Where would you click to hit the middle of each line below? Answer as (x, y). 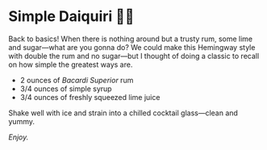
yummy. (21, 121)
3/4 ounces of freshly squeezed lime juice (90, 97)
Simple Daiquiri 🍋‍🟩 (71, 17)
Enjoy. (19, 137)
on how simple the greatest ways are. (71, 65)
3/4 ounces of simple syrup (66, 89)
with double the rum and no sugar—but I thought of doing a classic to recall (134, 56)
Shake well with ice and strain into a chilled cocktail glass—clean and (123, 113)
